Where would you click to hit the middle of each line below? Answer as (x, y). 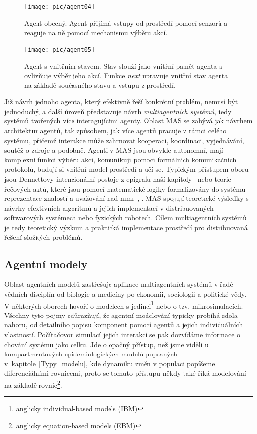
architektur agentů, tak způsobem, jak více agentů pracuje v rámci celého (116, 131)
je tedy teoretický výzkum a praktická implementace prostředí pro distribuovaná (126, 227)
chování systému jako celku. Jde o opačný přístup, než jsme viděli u (107, 344)
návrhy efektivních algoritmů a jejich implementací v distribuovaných (109, 208)
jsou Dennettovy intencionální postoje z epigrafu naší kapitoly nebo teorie (118, 179)
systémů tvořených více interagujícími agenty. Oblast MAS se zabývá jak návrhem (128, 121)
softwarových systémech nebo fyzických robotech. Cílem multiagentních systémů (126, 217)
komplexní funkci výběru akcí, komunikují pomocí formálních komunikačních (121, 159)
